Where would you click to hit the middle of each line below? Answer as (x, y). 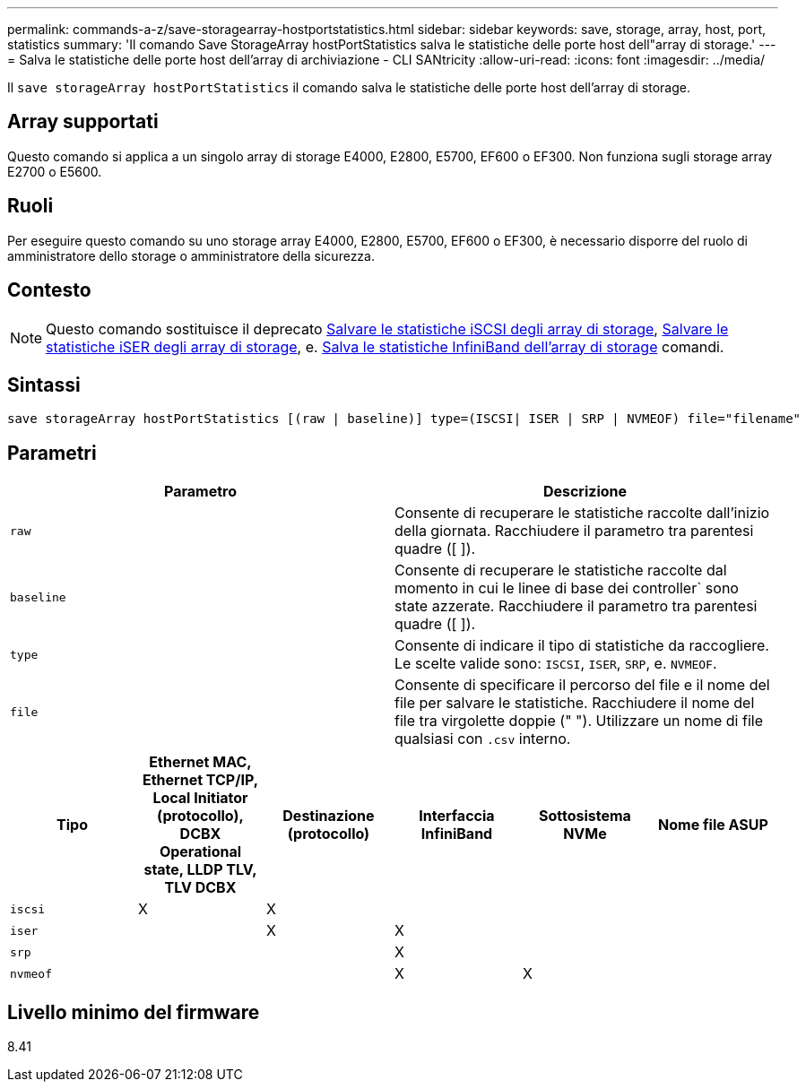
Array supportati (83, 122)
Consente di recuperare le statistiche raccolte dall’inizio (582, 513)
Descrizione (585, 492)
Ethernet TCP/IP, (200, 780)
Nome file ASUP (713, 825)
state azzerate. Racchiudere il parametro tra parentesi (576, 606)
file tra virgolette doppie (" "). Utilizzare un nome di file (579, 721)
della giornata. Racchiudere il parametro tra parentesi (574, 531)
